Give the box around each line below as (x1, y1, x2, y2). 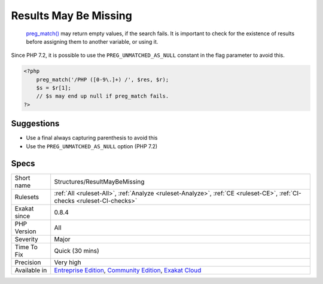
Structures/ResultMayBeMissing (54, 177, 145, 185)
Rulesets (14, 193, 39, 201)
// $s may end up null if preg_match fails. (36, 93, 169, 100)
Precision (14, 258, 41, 266)
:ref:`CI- (279, 189, 301, 197)
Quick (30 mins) (54, 246, 100, 255)
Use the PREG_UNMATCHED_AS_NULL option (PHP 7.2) (26, 142, 158, 149)
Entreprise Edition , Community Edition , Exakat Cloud (54, 266, 202, 274)
